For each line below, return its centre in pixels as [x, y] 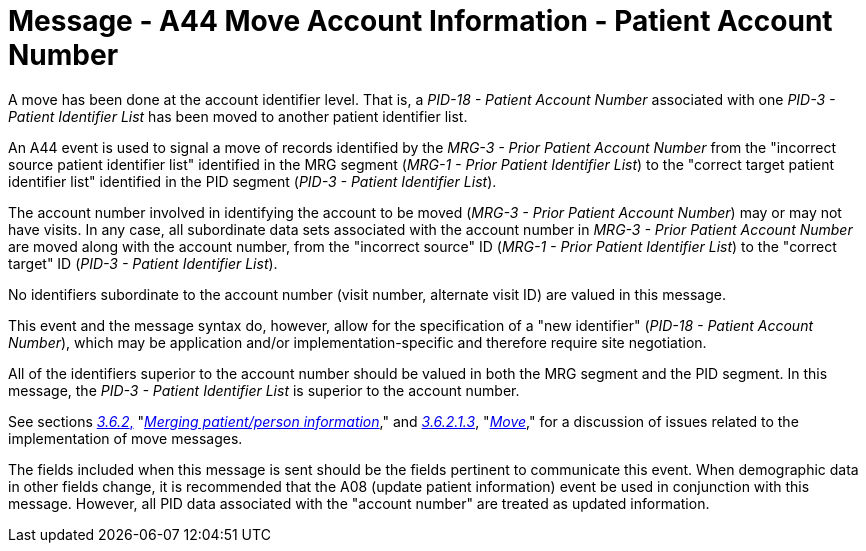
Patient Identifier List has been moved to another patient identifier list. [238, 116]
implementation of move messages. [125, 438]
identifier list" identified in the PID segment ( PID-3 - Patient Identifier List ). [252, 181]
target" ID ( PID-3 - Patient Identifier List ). [143, 263]
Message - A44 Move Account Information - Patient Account [420, 21]
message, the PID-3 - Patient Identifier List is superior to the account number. [264, 390]
